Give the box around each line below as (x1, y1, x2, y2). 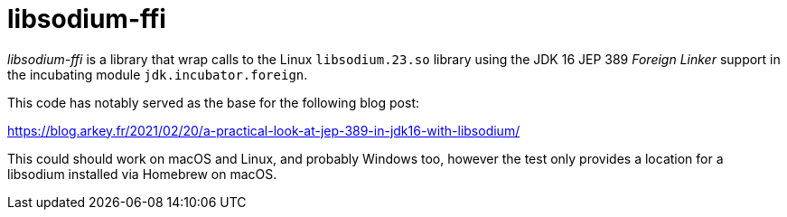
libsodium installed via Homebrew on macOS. (7, 165, 277, 182)
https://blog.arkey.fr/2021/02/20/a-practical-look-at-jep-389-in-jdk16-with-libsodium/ (7, 122, 520, 138)
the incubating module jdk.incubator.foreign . (7, 66, 308, 82)
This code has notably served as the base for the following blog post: (7, 94, 420, 110)
